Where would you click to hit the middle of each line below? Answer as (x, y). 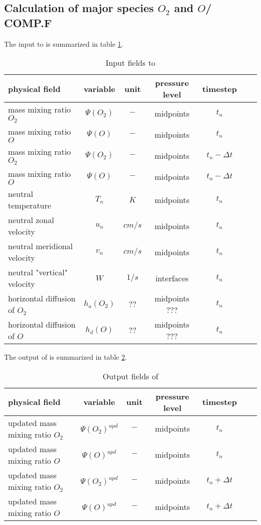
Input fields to (130, 63)
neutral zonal (31, 220)
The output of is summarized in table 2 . (66, 357)
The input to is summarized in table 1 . (64, 43)
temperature (30, 205)
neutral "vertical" (38, 272)
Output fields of (130, 376)
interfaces (172, 278)
